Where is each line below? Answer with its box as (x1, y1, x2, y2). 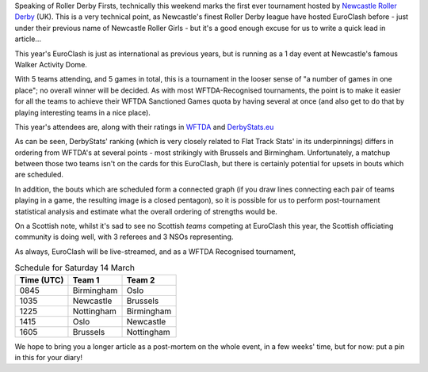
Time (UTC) (19, 274, 64, 285)
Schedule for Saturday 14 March (14, 262, 135, 273)
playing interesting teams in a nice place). (14, 108, 151, 117)
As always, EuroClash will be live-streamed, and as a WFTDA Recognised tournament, (14, 246, 296, 256)
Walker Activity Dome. (14, 59, 87, 69)
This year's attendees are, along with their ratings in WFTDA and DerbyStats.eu (14, 122, 274, 131)
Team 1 (72, 274, 100, 285)
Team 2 (126, 274, 155, 285)
